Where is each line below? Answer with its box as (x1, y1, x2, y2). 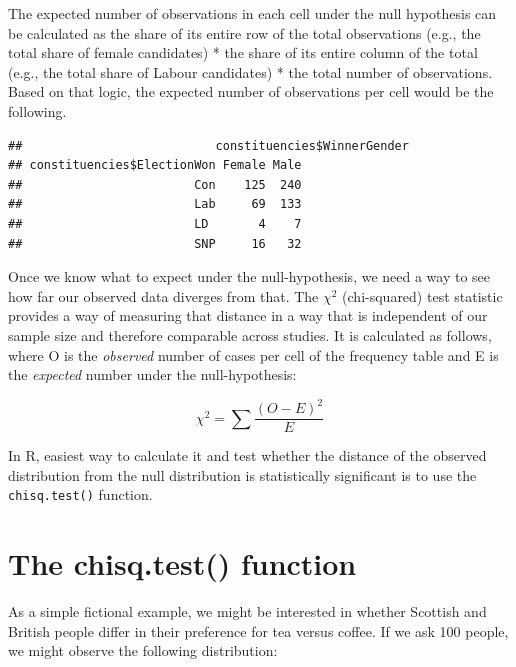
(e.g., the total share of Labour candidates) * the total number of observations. (8, 61, 493, 82)
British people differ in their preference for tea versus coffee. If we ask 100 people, (8, 620, 509, 641)
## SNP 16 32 (8, 236, 302, 251)
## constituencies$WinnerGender (8, 138, 409, 153)
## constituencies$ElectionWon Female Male (8, 158, 302, 173)
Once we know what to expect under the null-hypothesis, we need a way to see (8, 266, 491, 287)
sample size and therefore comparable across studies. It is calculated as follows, (8, 324, 492, 345)
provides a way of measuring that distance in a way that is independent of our (8, 305, 488, 326)
